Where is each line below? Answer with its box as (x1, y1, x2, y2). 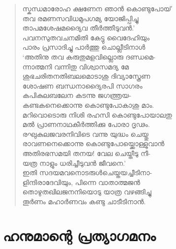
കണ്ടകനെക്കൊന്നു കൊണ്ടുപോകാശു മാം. (22, 99, 154, 110)
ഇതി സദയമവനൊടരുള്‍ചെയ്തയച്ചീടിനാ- (22, 167, 152, 178)
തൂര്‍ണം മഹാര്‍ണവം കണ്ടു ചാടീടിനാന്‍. (22, 196, 146, 206)
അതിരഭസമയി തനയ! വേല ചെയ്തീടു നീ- (22, 148, 151, 158)
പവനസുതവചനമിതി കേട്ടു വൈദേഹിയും (22, 32, 150, 42)
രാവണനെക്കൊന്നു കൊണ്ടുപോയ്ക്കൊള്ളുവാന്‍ (22, 138, 165, 149)
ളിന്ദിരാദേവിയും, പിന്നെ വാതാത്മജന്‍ (22, 177, 140, 187)
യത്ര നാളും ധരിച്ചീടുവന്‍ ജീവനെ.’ (22, 157, 126, 168)
